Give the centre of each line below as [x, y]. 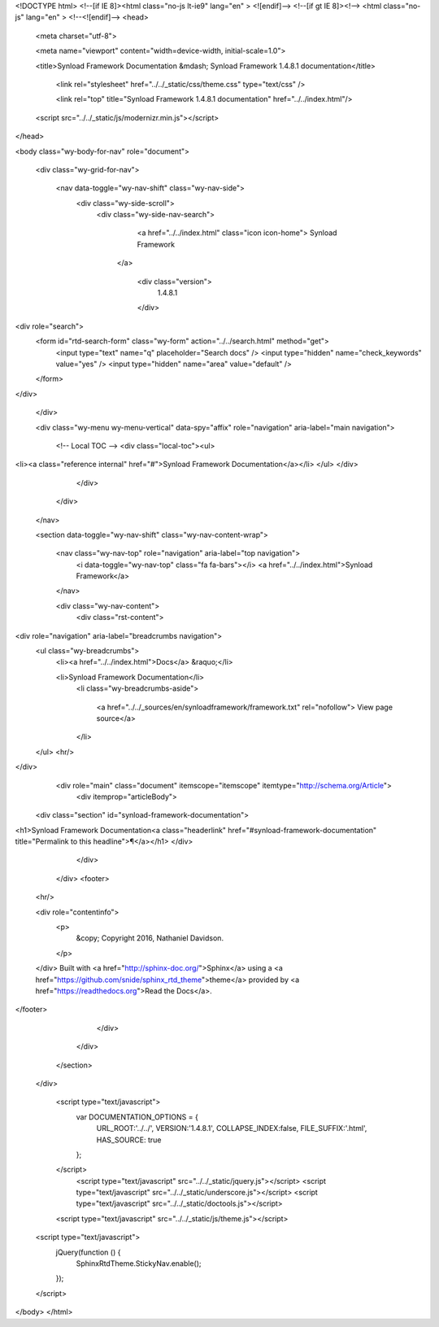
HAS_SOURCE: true [129, 1140]
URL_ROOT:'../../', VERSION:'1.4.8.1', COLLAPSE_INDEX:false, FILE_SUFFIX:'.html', [232, 1128]
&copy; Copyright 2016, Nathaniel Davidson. [150, 938]
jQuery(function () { [88, 1252]
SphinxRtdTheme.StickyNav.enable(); [139, 1264]
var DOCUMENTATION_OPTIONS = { [137, 1117]
